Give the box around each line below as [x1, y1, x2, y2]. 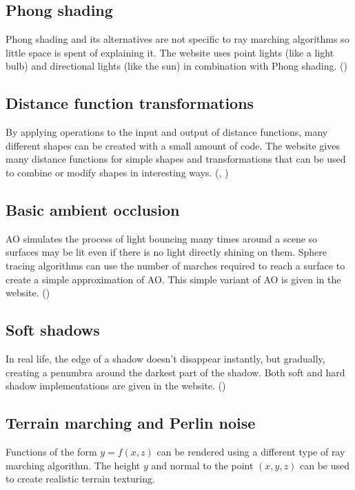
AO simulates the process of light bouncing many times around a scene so [6, 231, 318, 245]
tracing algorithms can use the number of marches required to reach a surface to [6, 258, 345, 272]
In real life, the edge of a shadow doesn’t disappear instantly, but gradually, [6, 351, 325, 365]
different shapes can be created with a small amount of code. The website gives [6, 138, 340, 152]
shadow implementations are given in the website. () [6, 378, 226, 393]
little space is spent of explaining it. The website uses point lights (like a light [6, 45, 334, 59]
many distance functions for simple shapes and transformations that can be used [6, 152, 346, 166]
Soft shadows [6, 319, 100, 340]
